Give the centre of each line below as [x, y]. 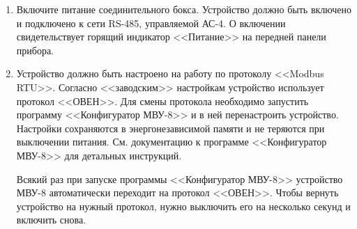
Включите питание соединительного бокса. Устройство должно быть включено [184, 9]
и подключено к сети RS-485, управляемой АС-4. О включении [151, 23]
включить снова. [51, 220]
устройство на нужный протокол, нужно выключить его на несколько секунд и [183, 206]
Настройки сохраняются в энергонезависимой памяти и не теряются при [170, 128]
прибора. [35, 50]
